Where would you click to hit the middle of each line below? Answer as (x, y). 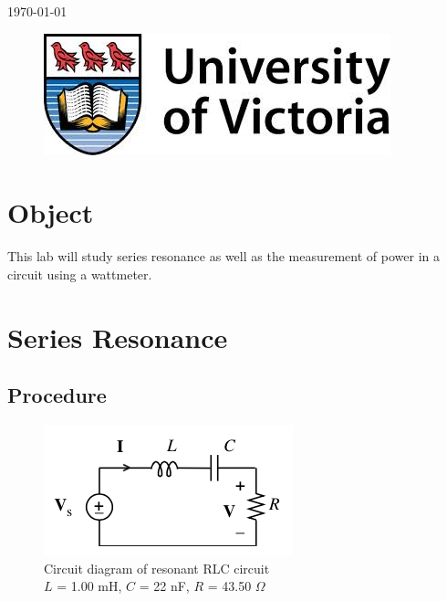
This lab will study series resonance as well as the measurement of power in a (223, 256)
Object (51, 212)
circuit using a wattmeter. (80, 274)
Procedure (57, 395)
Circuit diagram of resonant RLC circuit (157, 568)
